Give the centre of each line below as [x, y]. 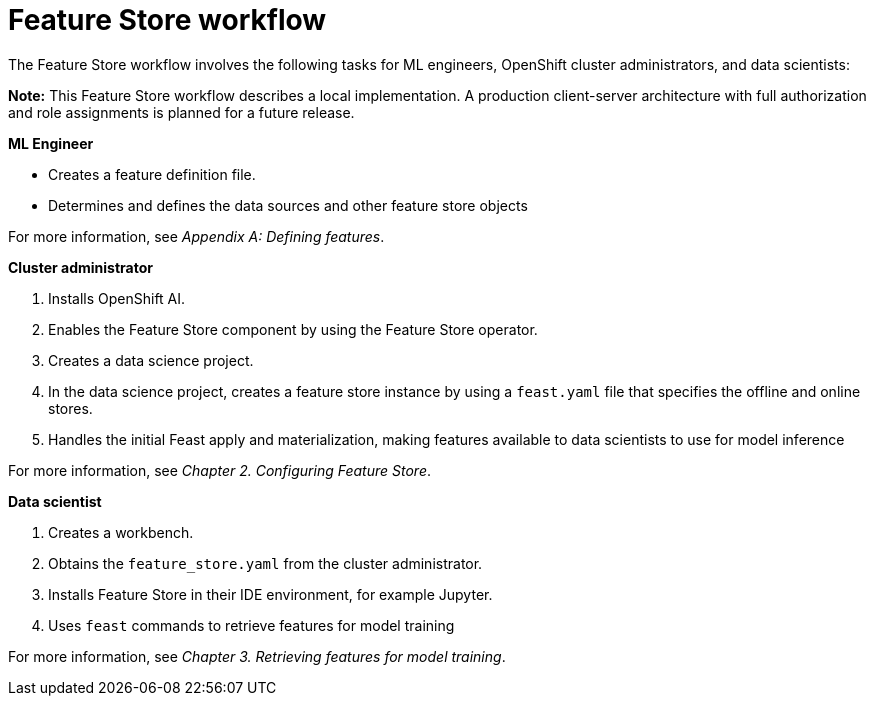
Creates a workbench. [121, 532]
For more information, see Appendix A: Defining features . [196, 236]
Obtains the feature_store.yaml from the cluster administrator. [265, 563]
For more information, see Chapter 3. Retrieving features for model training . [257, 656]
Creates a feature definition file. [152, 174]
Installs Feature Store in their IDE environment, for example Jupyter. [270, 594]
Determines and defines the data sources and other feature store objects [288, 205]
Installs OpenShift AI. [117, 298]
